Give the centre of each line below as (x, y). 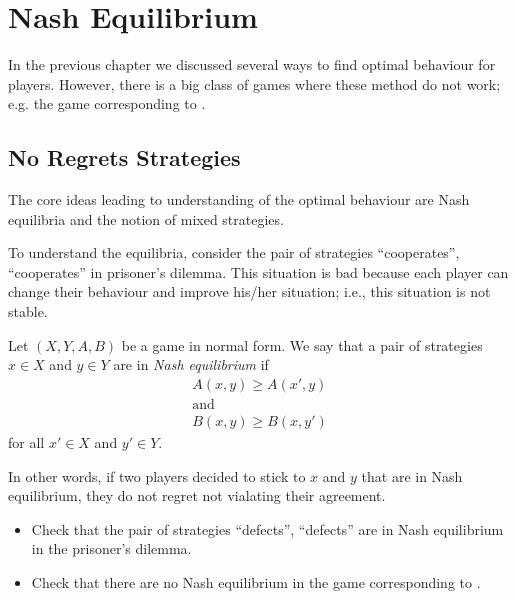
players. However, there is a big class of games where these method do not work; (254, 83)
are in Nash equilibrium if (191, 364)
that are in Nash (412, 475)
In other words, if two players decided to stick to (157, 475)
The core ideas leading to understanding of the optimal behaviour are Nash (239, 199)
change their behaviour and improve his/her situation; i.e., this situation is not (249, 291)
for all (26, 441)
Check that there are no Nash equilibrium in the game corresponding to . (256, 581)
